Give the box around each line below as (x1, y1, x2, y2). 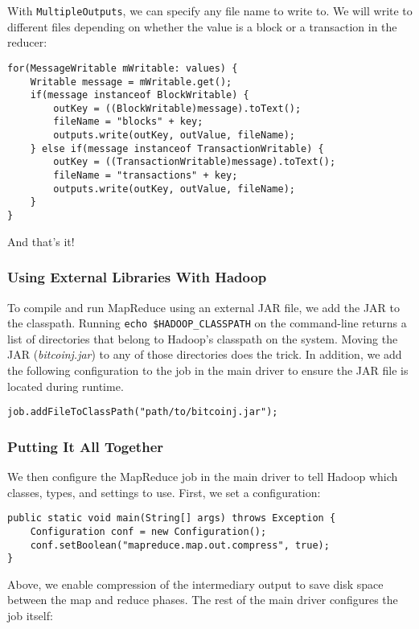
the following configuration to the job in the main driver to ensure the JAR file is (7, 361, 409, 378)
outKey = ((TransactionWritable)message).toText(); (53, 156, 336, 168)
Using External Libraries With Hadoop (7, 267, 267, 287)
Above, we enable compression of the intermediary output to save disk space (7, 575, 384, 592)
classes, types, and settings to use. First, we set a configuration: (7, 483, 321, 500)
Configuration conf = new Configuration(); (30, 525, 267, 537)
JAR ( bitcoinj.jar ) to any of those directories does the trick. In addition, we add (7, 346, 402, 363)
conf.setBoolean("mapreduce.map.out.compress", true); (30, 539, 330, 551)
